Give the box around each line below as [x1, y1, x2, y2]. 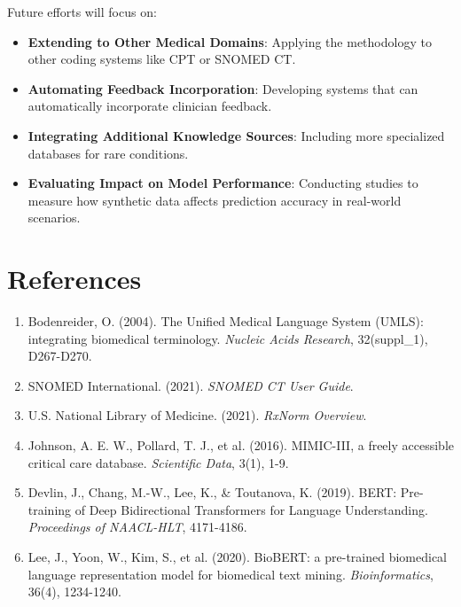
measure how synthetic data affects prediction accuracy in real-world [27, 191, 402, 209]
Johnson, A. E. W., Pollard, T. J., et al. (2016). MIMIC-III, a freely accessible [27, 436, 454, 455]
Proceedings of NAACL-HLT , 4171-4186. [27, 518, 247, 536]
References [7, 261, 142, 297]
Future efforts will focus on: [7, 3, 157, 20]
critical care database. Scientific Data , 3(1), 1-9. [27, 453, 289, 471]
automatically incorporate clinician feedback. [27, 97, 272, 115]
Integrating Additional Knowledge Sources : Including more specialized [27, 126, 445, 144]
